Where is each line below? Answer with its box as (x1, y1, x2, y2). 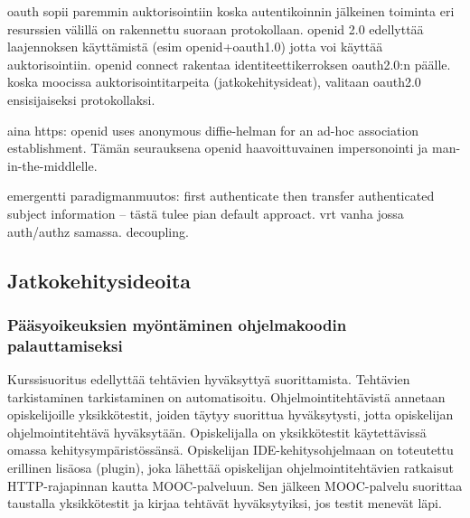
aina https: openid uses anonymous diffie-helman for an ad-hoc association (7, 120, 419, 139)
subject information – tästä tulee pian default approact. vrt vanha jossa (7, 203, 404, 222)
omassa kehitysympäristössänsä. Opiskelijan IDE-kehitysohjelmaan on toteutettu (7, 440, 454, 459)
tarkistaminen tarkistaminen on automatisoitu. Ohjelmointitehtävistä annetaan (7, 387, 446, 406)
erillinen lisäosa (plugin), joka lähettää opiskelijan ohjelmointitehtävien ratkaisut (7, 458, 454, 477)
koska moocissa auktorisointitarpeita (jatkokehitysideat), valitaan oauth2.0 (7, 72, 421, 91)
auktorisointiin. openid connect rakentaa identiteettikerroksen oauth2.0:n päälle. (7, 54, 451, 73)
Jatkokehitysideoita (7, 266, 192, 294)
